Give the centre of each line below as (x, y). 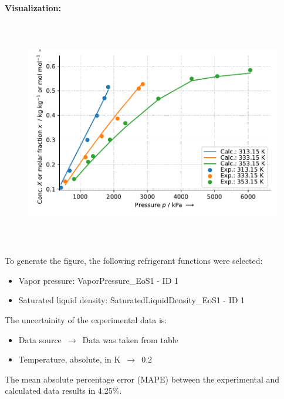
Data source (40, 339)
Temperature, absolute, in (65, 359)
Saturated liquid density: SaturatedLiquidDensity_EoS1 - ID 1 (132, 300)
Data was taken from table (130, 339)
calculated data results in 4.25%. (63, 390)
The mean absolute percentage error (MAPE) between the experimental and (142, 379)
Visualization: (33, 8)
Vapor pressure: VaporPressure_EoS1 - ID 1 (98, 280)
